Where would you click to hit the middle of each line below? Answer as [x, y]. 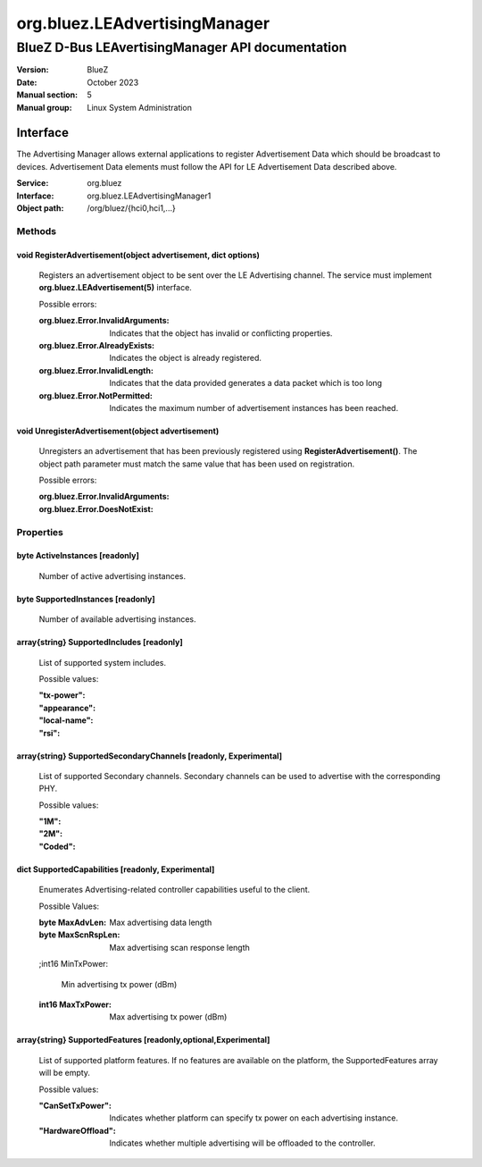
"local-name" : [66, 720]
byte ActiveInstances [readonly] [78, 556]
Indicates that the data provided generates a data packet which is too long [246, 383]
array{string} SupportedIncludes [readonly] [100, 642]
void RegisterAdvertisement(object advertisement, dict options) [138, 255]
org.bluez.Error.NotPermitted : [96, 395]
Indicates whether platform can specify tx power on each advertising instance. [254, 1118]
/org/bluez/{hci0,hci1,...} [131, 208]
